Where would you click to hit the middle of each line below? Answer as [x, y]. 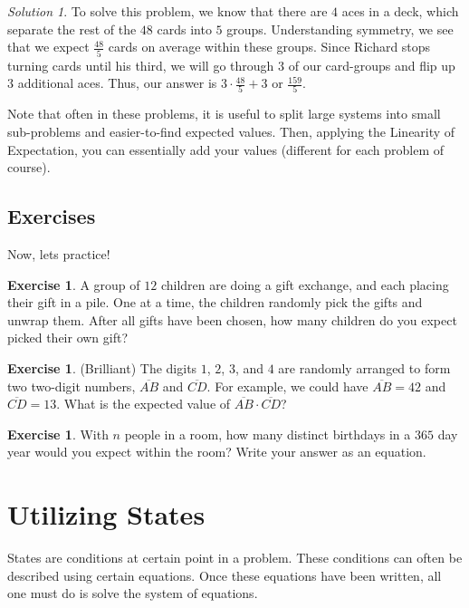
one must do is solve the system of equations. [133, 593]
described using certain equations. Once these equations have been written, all [225, 575]
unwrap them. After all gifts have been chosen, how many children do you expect [232, 319]
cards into [184, 29]
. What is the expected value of [144, 404]
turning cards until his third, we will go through [141, 65]
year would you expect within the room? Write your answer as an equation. [217, 452]
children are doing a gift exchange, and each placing [305, 284]
